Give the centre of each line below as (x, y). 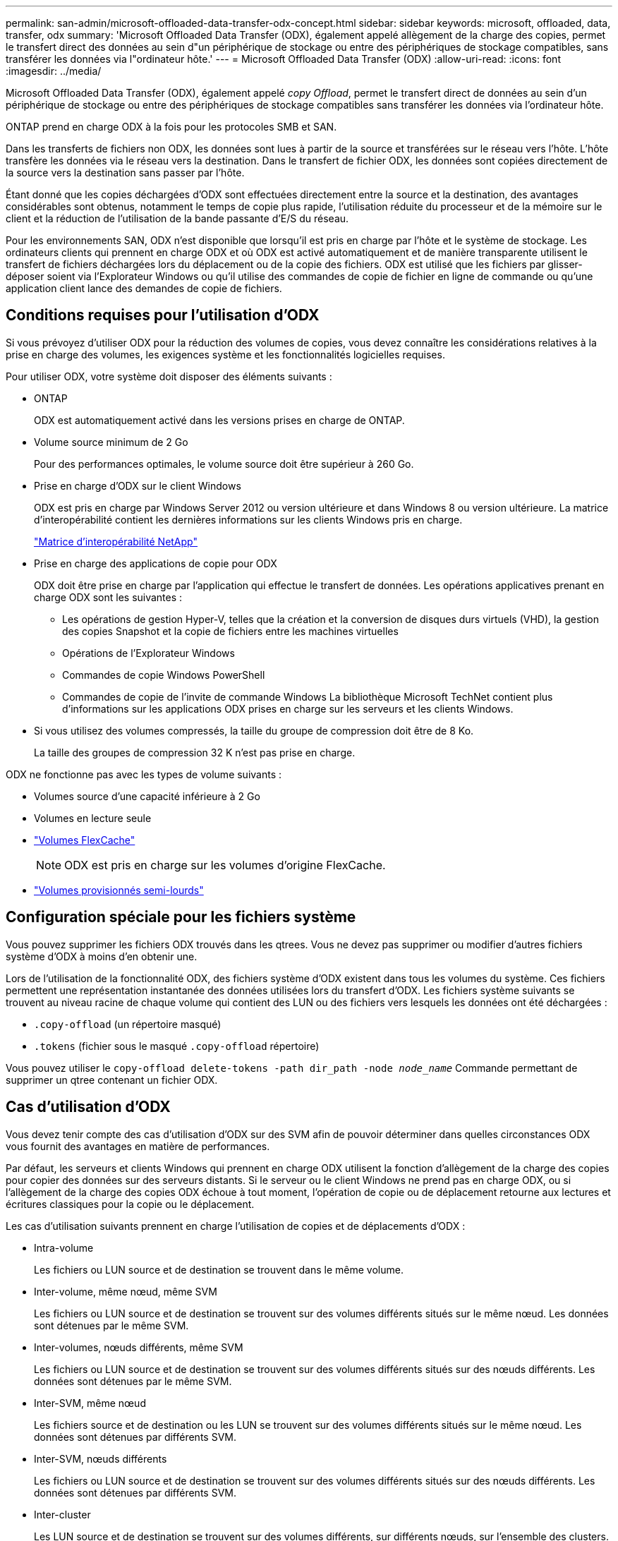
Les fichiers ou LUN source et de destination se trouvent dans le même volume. (219, 1269)
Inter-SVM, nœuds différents (101, 1458)
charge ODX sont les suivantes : (108, 597)
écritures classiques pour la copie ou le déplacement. (130, 1204)
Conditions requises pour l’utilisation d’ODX (163, 315)
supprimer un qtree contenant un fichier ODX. (112, 1080)
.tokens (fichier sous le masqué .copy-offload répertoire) (177, 1046)
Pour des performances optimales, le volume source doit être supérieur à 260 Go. (224, 464)
